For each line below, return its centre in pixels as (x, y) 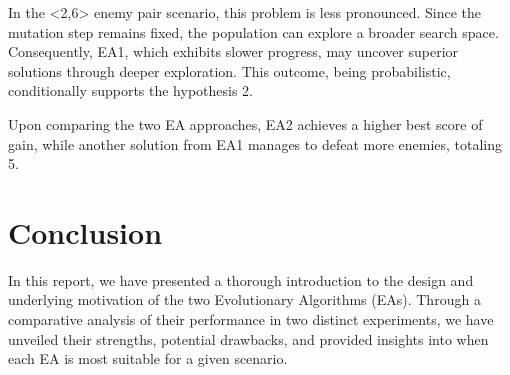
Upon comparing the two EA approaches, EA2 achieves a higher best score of (245, 123)
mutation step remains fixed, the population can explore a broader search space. (253, 31)
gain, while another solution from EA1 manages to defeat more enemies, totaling (255, 143)
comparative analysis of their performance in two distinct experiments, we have (251, 319)
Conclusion (85, 231)
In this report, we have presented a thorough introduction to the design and (241, 279)
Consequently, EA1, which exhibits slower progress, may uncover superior (233, 51)
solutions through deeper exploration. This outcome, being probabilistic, (229, 70)
